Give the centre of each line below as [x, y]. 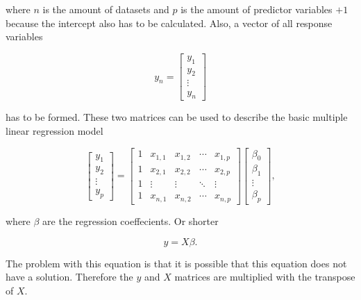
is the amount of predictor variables [257, 9]
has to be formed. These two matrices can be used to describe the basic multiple [177, 117]
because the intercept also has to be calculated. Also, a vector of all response [169, 23]
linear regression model [54, 130]
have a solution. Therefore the [69, 277]
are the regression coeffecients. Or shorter [131, 221]
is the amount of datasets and [106, 9]
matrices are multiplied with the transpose [265, 277]
